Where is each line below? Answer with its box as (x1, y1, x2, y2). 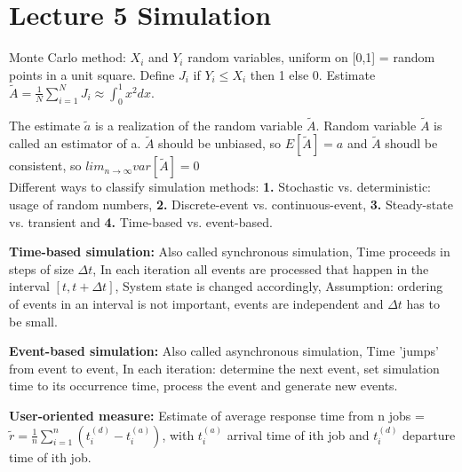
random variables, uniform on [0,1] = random (187, 48, 435, 67)
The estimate (9, 115, 81, 134)
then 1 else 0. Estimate (250, 65, 376, 83)
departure (402, 425, 456, 444)
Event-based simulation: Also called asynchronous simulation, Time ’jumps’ (9, 342, 439, 360)
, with (162, 425, 195, 444)
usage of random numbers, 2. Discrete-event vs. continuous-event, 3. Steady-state (9, 195, 453, 214)
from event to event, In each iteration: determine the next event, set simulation (9, 358, 440, 377)
